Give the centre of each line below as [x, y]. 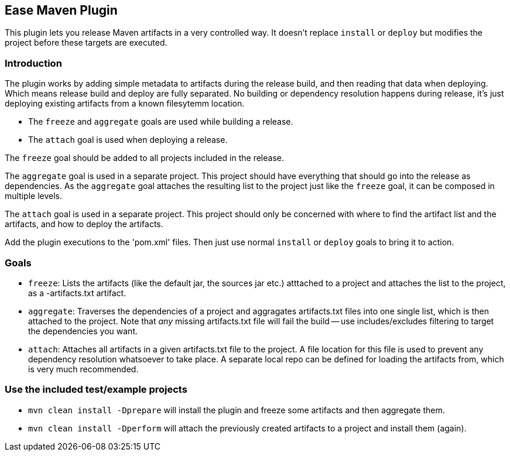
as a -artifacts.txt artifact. [77, 293]
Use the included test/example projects [96, 390]
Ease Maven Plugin [61, 10]
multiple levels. [34, 196]
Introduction [33, 63]
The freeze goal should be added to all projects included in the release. [144, 158]
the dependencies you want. [83, 331]
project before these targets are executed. [86, 43]
